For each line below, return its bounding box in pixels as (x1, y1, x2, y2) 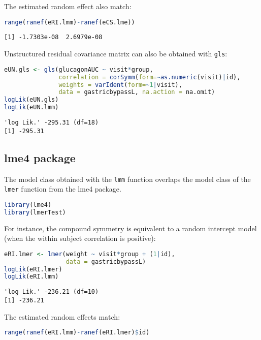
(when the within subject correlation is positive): (4, 233, 156, 243)
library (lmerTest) (4, 208, 66, 216)
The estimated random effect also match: (4, 1, 132, 11)
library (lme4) (4, 201, 52, 208)
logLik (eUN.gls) (4, 96, 59, 104)
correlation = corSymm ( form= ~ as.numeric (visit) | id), (58, 73, 241, 81)
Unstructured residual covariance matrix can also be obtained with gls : (4, 48, 227, 59)
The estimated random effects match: (4, 311, 120, 322)
